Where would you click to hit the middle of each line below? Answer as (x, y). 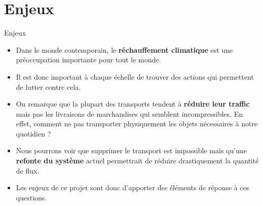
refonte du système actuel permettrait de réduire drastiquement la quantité (137, 161)
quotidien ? (33, 133)
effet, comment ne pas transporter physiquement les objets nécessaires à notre (137, 124)
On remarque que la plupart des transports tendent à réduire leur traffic (133, 104)
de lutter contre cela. (48, 87)
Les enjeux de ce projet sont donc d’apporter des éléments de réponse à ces (133, 187)
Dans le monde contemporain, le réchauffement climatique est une (124, 49)
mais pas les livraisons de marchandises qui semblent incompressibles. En (129, 113)
